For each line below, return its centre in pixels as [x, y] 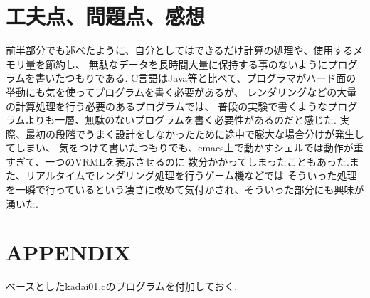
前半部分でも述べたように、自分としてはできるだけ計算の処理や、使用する [180, 50]
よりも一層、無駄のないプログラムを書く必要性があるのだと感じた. [181, 120]
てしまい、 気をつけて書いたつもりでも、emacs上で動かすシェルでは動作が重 [185, 148]
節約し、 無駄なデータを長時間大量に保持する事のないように [186, 64]
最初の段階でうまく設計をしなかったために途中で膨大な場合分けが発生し [195, 133]
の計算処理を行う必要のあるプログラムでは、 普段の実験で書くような [167, 106]
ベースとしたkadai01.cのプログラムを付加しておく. [122, 286]
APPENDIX [68, 252]
